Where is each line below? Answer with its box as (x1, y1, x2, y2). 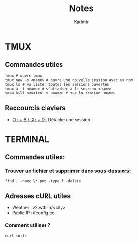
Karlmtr (74, 19, 89, 25)
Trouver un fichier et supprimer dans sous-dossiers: (5, 168, 131, 174)
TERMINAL (5, 133, 50, 145)
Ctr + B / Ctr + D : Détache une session (12, 116, 91, 122)
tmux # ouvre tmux (5, 74, 42, 78)
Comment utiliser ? (5, 222, 51, 229)
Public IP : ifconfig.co (12, 210, 55, 216)
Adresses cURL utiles (5, 192, 71, 200)
